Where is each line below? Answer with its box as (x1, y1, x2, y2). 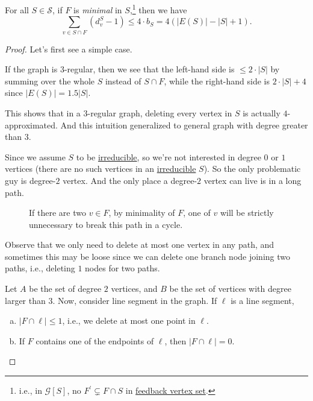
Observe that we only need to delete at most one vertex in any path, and (5, 238, 274, 251)
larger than (5, 294, 46, 306)
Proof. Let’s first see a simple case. (5, 42, 132, 55)
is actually (243, 106, 280, 119)
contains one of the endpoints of (36, 334, 154, 347)
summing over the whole (5, 74, 95, 87)
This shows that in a (5, 106, 81, 119)
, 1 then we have (129, 2, 187, 16)
